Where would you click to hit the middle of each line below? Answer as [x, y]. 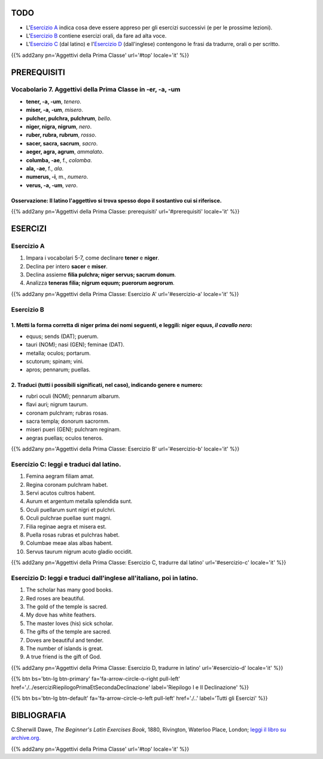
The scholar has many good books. [69, 590]
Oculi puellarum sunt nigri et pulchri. [71, 510]
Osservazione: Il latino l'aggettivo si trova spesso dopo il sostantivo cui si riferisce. [116, 200]
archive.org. [26, 738]
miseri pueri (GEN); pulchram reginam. [73, 429]
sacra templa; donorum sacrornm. [68, 421]
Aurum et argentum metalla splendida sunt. [79, 501]
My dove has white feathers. [61, 615]
